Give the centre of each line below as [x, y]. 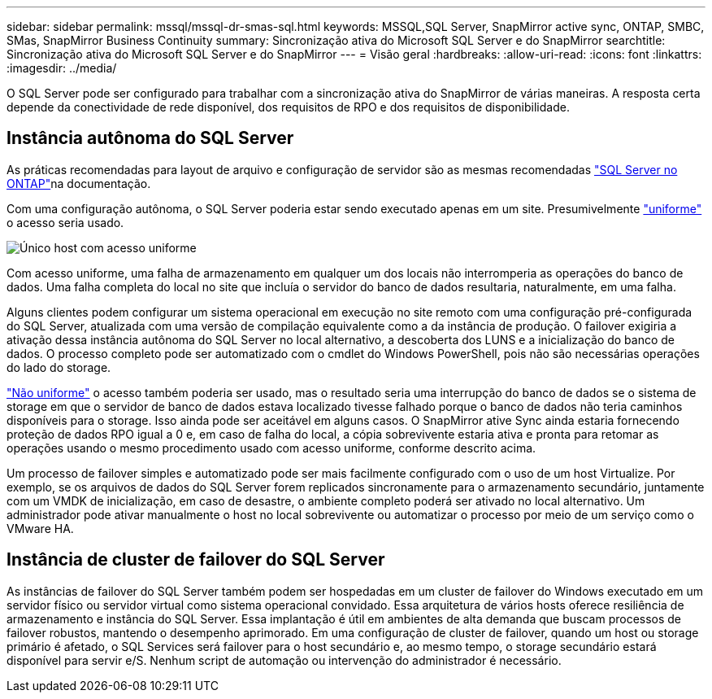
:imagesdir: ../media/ [62, 68]
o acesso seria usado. [65, 222]
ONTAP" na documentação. [79, 183]
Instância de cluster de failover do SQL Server [196, 560]
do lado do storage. [59, 367]
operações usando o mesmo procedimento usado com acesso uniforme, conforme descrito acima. [271, 448]
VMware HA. [40, 528]
